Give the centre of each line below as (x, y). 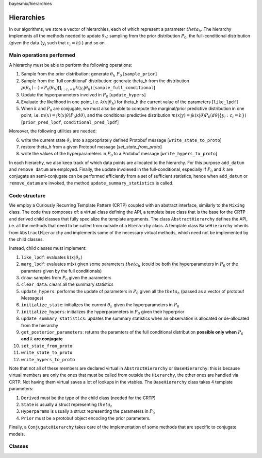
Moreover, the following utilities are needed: (53, 131)
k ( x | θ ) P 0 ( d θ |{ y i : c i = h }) (219, 116)
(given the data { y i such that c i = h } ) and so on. (57, 43)
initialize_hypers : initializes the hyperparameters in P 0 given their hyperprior (103, 312)
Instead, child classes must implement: (48, 248)
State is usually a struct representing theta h (67, 405)
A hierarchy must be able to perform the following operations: (71, 65)
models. (17, 434)
